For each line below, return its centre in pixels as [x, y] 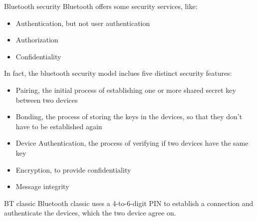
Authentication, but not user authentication [83, 23]
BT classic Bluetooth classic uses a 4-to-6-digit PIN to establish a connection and [129, 203]
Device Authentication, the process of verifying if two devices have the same [132, 143]
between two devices [47, 100]
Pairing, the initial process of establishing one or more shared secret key [126, 90]
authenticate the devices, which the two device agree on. [90, 213]
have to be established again [59, 126]
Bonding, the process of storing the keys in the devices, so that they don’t [129, 116]
